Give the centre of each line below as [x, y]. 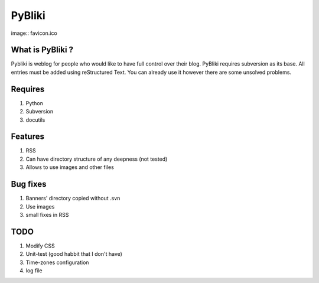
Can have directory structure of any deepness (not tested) [97, 159]
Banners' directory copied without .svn [73, 199]
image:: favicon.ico [34, 33]
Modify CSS [40, 246]
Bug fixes [29, 184]
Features [27, 137]
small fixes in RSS [47, 214]
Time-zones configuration [57, 262]
